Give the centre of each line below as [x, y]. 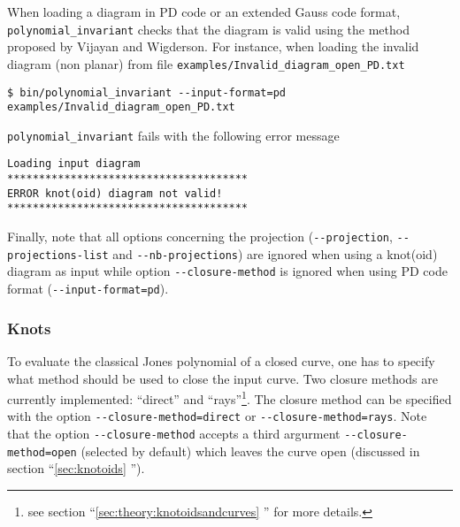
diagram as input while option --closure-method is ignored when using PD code [227, 271]
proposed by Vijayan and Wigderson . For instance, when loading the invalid [213, 46]
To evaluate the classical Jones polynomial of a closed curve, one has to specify [221, 360]
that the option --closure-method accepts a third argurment [174, 434]
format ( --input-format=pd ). [88, 289]
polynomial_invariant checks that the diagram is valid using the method [208, 29]
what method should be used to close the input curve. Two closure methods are [222, 378]
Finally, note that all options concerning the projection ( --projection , [200, 237]
